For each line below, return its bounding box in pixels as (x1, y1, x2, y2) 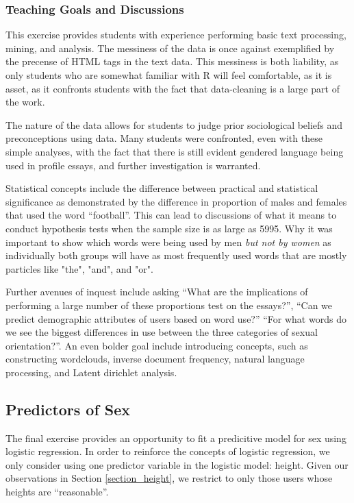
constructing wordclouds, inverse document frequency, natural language (5, 352, 305, 366)
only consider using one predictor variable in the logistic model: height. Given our (5, 457, 349, 471)
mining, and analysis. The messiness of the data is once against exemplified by (5, 40, 335, 55)
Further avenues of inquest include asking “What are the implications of (5, 284, 308, 299)
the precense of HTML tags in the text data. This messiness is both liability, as (5, 54, 339, 69)
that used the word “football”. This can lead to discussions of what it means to (5, 208, 337, 222)
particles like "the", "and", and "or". (5, 261, 153, 275)
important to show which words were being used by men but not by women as (5, 234, 331, 249)
